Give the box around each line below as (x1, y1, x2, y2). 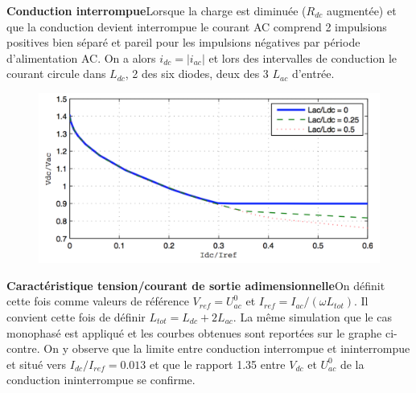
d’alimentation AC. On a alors (6, 49, 156, 66)
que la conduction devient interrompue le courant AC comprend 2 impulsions (6, 18, 387, 35)
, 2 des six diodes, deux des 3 (125, 65, 269, 82)
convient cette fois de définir (6, 308, 146, 325)
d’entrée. (291, 65, 335, 82)
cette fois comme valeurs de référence (6, 293, 189, 309)
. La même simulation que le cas (233, 308, 392, 325)
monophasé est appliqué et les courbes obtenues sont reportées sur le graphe (6, 324, 382, 341)
